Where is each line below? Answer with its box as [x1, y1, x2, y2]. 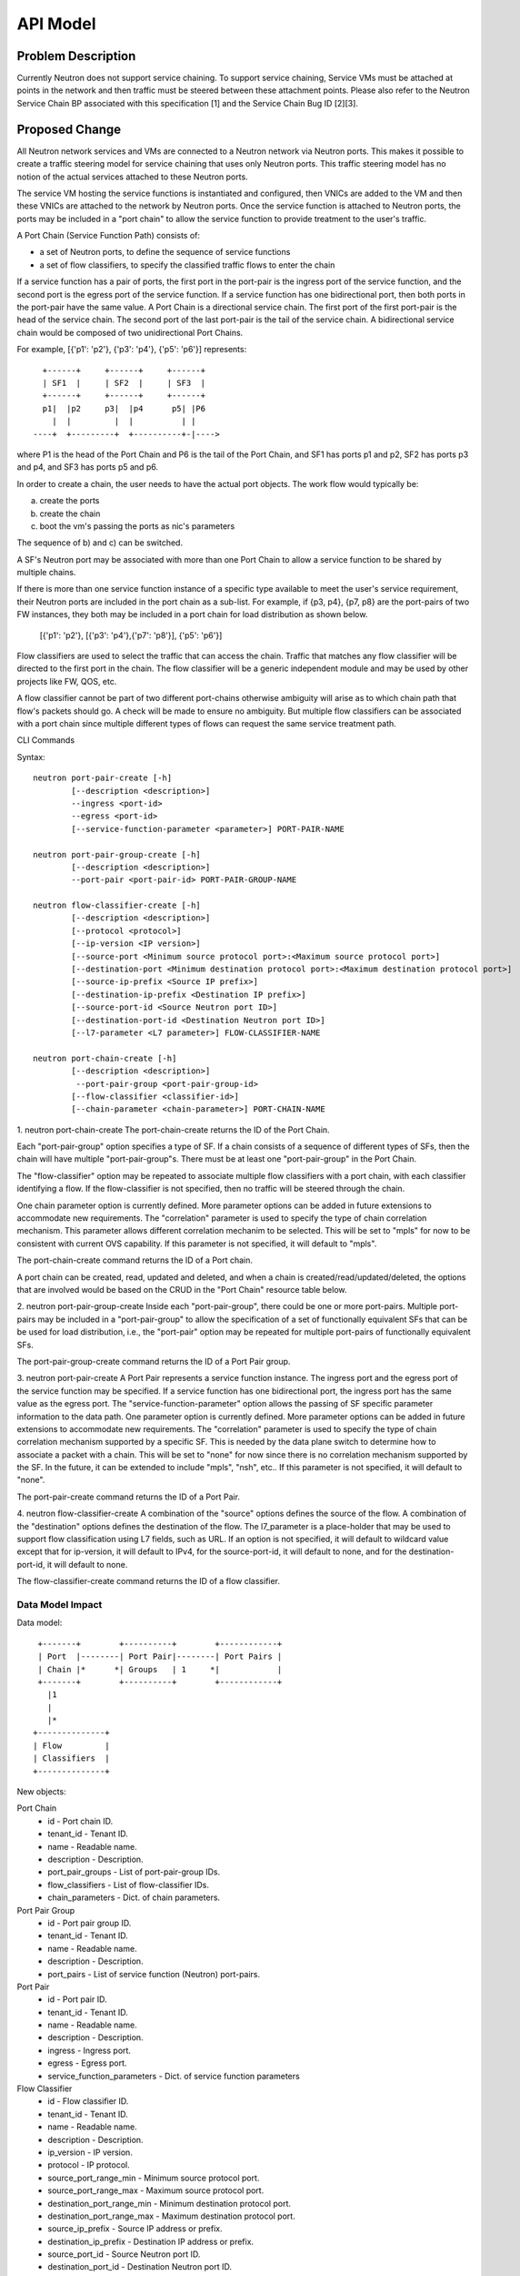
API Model [16, 14, 96, 34]
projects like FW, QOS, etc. [16, 676, 117, 686]
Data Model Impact [16, 1598, 103, 1610]
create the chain [39, 508, 101, 519]
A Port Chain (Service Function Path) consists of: [16, 230, 200, 241]
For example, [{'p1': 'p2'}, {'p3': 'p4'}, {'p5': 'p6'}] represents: [16, 344, 247, 355]
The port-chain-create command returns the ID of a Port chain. [16, 1255, 254, 1265]
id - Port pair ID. [47, 1994, 107, 2005]
